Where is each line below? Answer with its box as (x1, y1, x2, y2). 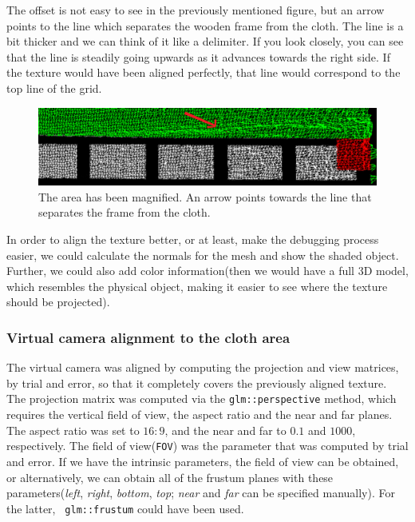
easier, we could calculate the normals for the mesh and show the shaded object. (6, 246, 399, 263)
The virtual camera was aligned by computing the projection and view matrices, (6, 359, 399, 376)
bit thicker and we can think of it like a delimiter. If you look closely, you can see (6, 33, 404, 50)
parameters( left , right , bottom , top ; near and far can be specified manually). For (6, 484, 395, 501)
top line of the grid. (6, 79, 102, 96)
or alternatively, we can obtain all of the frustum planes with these (6, 468, 334, 485)
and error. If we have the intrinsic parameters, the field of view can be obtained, (6, 452, 399, 469)
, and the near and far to (164, 421, 287, 438)
